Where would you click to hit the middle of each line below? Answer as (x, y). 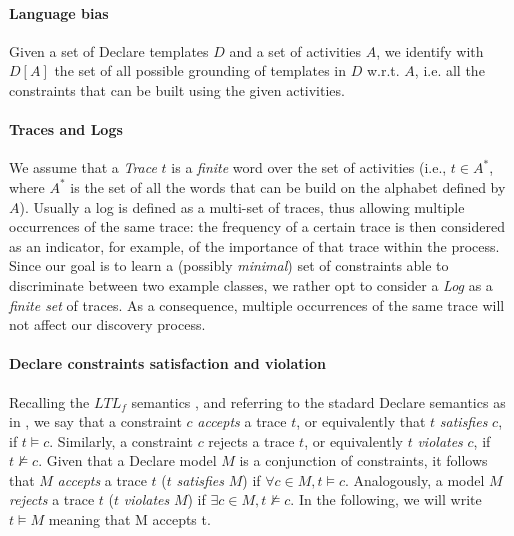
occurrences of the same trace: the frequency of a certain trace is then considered (257, 226)
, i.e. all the (449, 70)
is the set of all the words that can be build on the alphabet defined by (288, 186)
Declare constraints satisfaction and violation (168, 363)
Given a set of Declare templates (109, 50)
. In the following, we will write (386, 499)
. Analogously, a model (415, 479)
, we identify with (430, 50)
